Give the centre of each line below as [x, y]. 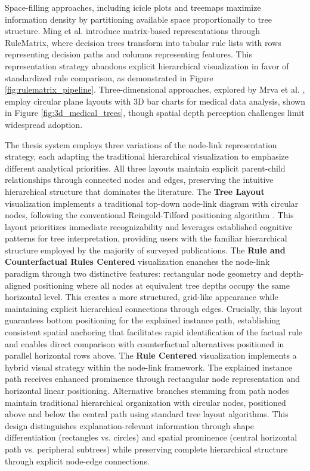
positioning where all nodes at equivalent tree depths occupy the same [162, 285]
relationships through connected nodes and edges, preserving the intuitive [139, 180]
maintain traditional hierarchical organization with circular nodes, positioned [145, 402]
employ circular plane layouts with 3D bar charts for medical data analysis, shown [155, 101]
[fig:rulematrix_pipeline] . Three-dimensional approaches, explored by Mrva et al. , [155, 89]
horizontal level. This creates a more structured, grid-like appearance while [142, 297]
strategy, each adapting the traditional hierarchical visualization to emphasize [147, 156]
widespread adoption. [44, 124]
